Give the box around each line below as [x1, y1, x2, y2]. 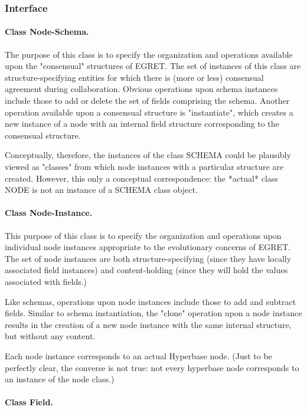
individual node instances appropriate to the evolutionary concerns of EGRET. [5, 241, 291, 253]
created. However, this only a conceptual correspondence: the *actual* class [5, 172, 278, 184]
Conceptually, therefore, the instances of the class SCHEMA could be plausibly [5, 149, 291, 161]
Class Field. [5, 396, 53, 408]
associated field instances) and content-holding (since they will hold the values [5, 264, 288, 276]
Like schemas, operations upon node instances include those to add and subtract [5, 295, 296, 307]
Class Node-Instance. [5, 206, 93, 219]
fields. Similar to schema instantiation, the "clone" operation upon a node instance [5, 307, 302, 319]
